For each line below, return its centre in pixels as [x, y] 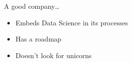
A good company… [32, 6]
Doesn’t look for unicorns [53, 55]
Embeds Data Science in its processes [72, 22]
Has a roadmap [38, 39]
